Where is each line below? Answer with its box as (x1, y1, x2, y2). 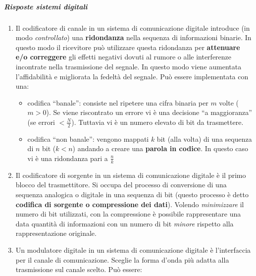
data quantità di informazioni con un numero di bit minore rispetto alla (15, 218, 234, 228)
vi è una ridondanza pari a (27, 153, 108, 163)
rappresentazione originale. (15, 228, 97, 238)
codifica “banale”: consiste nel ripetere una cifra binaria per (27, 97, 208, 108)
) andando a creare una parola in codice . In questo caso (72, 143, 248, 154)
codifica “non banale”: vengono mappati (27, 133, 149, 144)
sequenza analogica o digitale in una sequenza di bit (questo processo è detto (15, 189, 249, 199)
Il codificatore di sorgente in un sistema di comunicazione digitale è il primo (15, 169, 246, 180)
